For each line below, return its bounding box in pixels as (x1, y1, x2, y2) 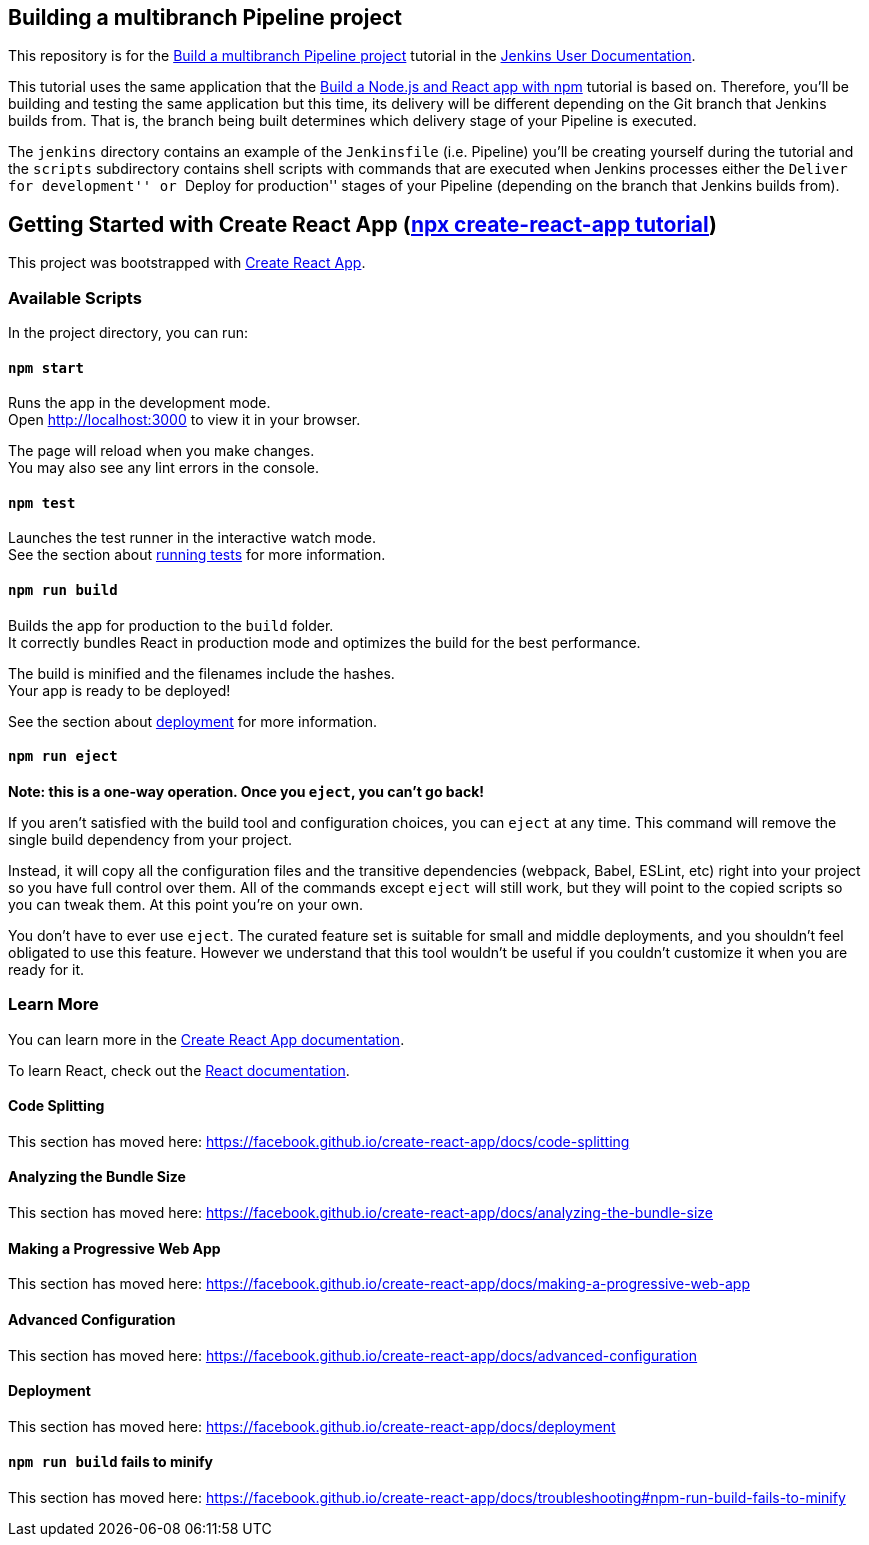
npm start (8, 359, 84, 376)
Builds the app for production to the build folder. (8, 616, 334, 634)
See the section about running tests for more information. (8, 546, 386, 564)
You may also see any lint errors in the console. (8, 459, 319, 477)
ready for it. (8, 960, 85, 978)
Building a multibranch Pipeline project (8, 5, 402, 30)
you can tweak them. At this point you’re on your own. (8, 895, 364, 913)
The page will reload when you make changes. (8, 442, 315, 460)
